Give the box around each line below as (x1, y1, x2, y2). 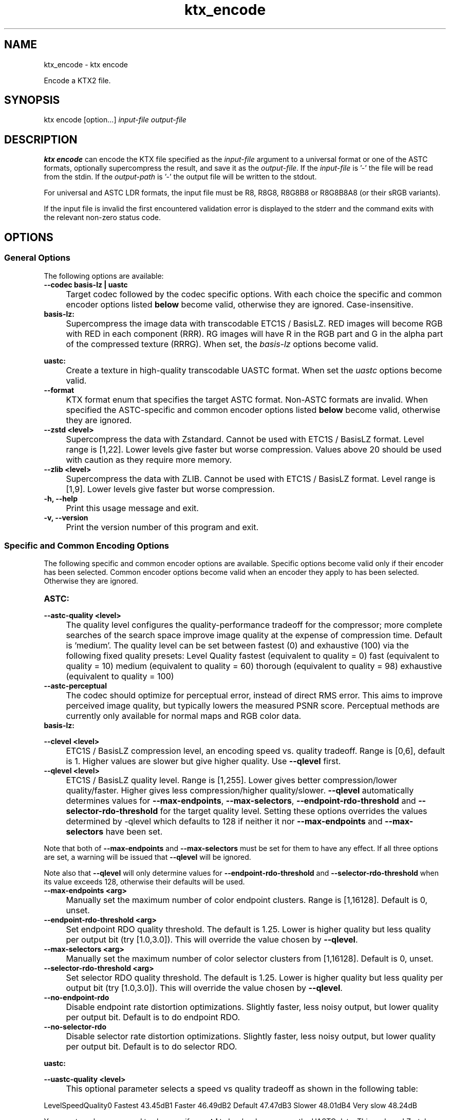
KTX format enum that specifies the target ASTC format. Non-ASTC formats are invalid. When (66, 394, 428, 405)
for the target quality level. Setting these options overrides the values (160, 806, 427, 817)
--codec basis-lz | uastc (44, 280, 128, 289)
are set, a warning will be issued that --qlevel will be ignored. (44, 853, 251, 862)
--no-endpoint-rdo (44, 993, 109, 1002)
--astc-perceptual (44, 681, 107, 691)
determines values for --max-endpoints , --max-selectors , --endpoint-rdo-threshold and (66, 796, 416, 806)
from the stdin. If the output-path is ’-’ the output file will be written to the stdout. (44, 172, 317, 182)
